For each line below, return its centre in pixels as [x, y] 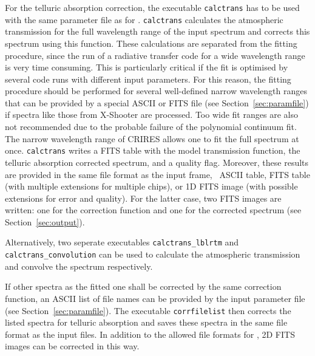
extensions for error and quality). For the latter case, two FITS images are [143, 198]
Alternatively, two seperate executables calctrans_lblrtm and [122, 242]
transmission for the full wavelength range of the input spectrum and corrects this [157, 31]
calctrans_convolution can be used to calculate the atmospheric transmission [153, 254]
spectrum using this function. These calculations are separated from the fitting [151, 43]
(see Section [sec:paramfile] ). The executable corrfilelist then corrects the [148, 310]
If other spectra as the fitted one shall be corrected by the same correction [143, 286]
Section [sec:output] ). [45, 221]
